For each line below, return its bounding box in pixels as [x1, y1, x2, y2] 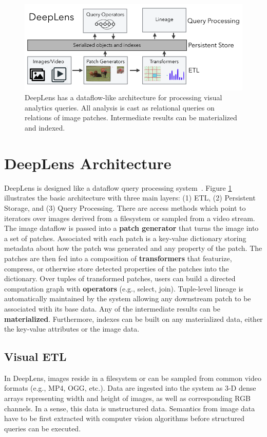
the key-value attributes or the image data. [4, 323, 140, 334]
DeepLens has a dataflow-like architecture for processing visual [25, 92, 222, 103]
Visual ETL [4, 349, 67, 365]
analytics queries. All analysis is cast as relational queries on [25, 102, 215, 113]
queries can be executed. [4, 423, 81, 433]
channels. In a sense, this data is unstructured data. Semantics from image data [4, 403, 255, 413]
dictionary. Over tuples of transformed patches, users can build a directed [4, 273, 236, 284]
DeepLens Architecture [4, 152, 171, 173]
